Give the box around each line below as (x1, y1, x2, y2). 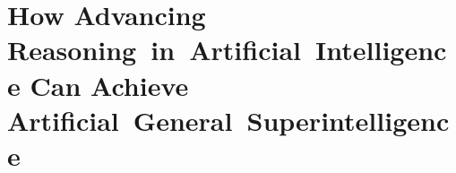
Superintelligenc (246, 101, 450, 138)
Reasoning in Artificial (7, 31, 301, 68)
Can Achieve (30, 66, 189, 103)
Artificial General (7, 101, 233, 138)
